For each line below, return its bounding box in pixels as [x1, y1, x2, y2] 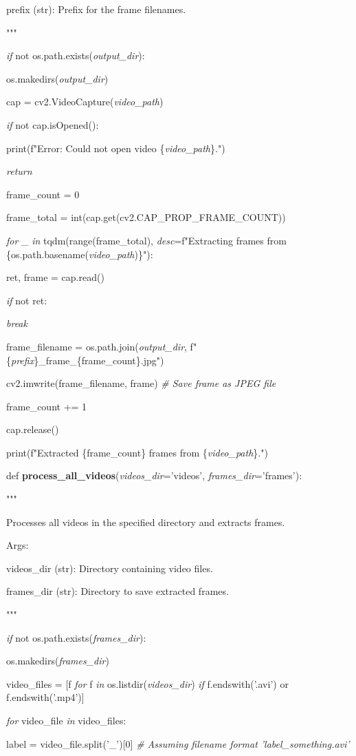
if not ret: [6, 293, 47, 307]
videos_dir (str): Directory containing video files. [6, 560, 213, 575]
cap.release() [6, 422, 59, 437]
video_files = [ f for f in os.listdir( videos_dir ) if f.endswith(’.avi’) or [6, 676, 289, 691]
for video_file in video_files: [6, 713, 126, 727]
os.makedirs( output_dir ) [6, 71, 109, 85]
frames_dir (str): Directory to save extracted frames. [6, 584, 229, 598]
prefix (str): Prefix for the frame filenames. [6, 2, 186, 16]
